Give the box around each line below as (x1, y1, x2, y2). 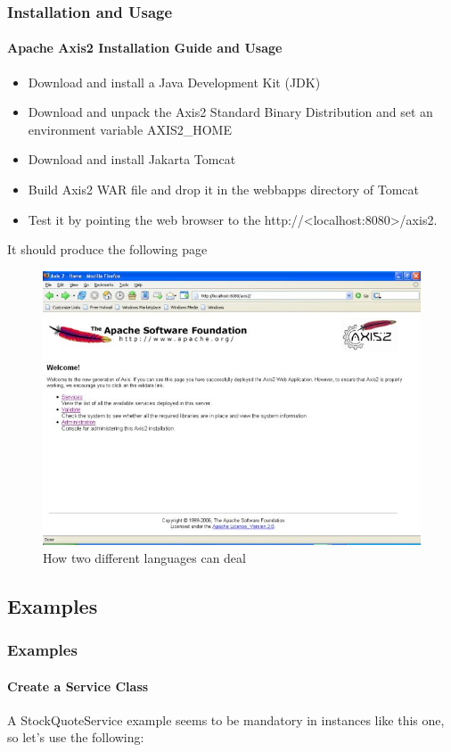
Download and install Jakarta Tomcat (28, 150, 236, 169)
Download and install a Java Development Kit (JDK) (28, 72, 321, 91)
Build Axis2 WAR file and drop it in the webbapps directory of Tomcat (28, 180, 419, 199)
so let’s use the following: (7, 728, 144, 747)
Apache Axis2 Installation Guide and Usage (7, 38, 283, 57)
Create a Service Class (7, 676, 149, 695)
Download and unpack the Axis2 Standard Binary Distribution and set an (28, 103, 433, 121)
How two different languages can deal (43, 548, 246, 566)
